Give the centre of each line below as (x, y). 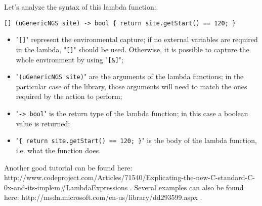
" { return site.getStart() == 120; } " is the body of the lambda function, (136, 140)
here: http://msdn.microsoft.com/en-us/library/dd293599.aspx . (103, 197)
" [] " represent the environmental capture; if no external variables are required (137, 39)
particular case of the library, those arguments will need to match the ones (132, 86)
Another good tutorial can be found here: (68, 167)
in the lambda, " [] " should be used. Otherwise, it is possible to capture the (133, 49)
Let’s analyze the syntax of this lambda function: (80, 7)
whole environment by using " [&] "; (70, 59)
